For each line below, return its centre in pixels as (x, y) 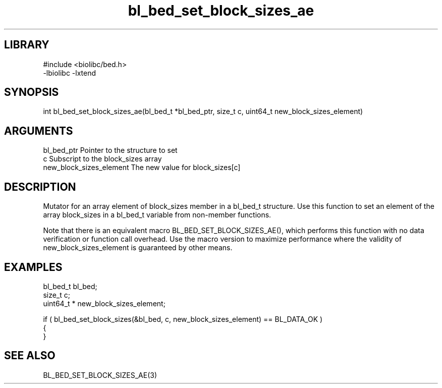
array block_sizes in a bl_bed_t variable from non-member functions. (157, 215)
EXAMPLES (33, 267)
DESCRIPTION (40, 187)
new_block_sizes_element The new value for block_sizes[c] (142, 168)
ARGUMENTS (39, 131)
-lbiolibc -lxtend (70, 73)
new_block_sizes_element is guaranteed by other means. (138, 248)
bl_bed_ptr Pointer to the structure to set (110, 150)
